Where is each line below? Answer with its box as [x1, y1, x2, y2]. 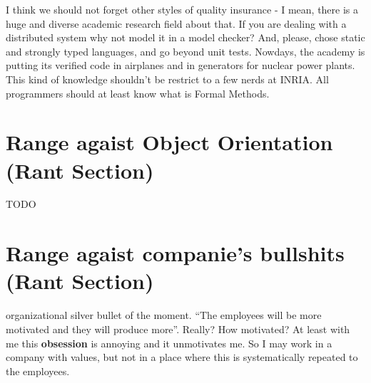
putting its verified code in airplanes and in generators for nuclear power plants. [6, 58, 355, 73]
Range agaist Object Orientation [6, 127, 333, 157]
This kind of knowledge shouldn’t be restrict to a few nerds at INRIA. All [6, 71, 329, 86]
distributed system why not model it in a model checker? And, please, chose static [6, 30, 365, 45]
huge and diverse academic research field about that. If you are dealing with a [6, 16, 347, 31]
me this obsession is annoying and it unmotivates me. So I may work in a [6, 335, 332, 350]
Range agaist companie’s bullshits [6, 238, 345, 268]
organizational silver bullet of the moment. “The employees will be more [6, 308, 322, 322]
